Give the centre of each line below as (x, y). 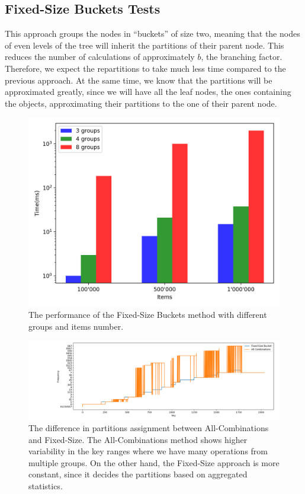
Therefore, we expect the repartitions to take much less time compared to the (145, 68)
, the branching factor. (242, 57)
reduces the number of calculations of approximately (100, 57)
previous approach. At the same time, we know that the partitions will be (139, 80)
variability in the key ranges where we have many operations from (148, 451)
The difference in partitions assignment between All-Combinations (149, 428)
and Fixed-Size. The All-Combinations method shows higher (138, 439)
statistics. (46, 486)
